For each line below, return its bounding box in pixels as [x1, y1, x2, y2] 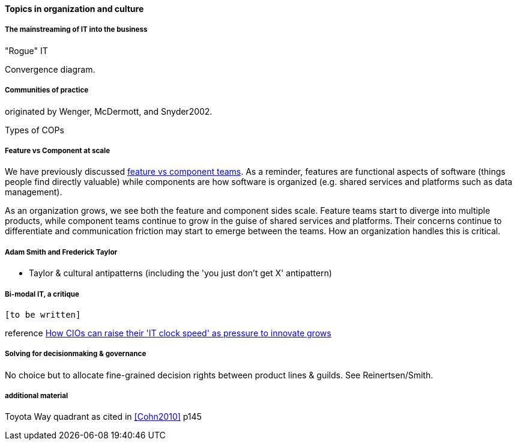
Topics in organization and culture [5, 4, 144, 14]
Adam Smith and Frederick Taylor [5, 247, 118, 256]
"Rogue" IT [5, 45, 48, 56]
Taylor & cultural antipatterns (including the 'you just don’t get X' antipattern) [29, 268, 332, 279]
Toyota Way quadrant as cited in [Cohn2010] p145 [5, 411, 202, 422]
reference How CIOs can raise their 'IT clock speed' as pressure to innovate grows [5, 327, 331, 338]
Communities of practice [5, 86, 89, 95]
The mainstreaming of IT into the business [5, 25, 148, 34]
